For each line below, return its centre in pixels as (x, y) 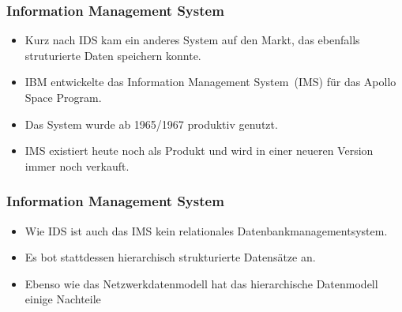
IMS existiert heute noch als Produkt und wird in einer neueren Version (199, 150)
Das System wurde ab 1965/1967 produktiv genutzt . (151, 124)
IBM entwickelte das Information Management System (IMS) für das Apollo (210, 82)
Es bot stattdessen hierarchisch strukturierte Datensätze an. (170, 257)
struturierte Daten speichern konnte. (113, 55)
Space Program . (63, 97)
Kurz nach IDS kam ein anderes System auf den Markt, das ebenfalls (192, 40)
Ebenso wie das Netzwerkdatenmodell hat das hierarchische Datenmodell (201, 283)
